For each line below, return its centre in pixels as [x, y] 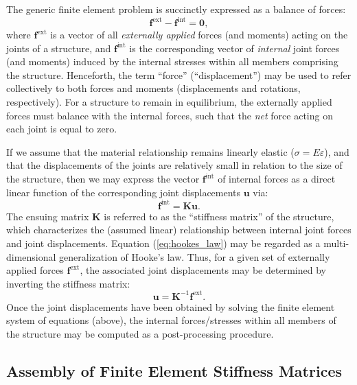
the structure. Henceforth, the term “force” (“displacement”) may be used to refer [179, 74]
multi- [336, 243]
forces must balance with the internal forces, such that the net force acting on [170, 115]
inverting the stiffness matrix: [68, 283]
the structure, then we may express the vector [103, 179]
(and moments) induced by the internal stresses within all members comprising [172, 61]
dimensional [31, 256]
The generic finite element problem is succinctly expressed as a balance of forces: [176, 9]
